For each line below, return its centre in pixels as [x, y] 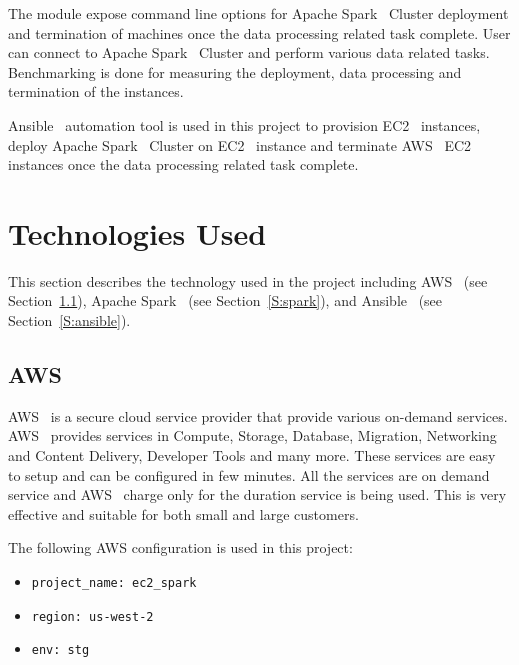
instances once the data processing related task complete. [183, 164]
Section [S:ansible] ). [69, 320]
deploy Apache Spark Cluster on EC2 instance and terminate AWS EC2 [240, 144]
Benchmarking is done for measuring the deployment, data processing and [235, 71]
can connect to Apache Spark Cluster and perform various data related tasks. [249, 52]
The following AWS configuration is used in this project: [180, 547]
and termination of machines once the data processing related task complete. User [259, 32]
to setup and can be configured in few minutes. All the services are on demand [249, 474]
